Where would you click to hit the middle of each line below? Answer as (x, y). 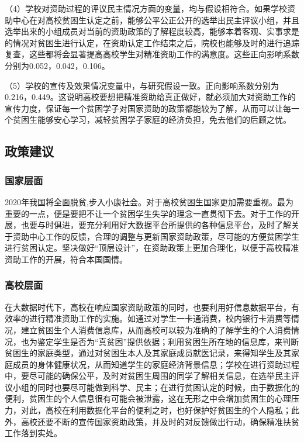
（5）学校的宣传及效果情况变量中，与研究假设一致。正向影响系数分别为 (142, 85)
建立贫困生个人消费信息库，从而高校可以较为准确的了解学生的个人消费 (156, 329)
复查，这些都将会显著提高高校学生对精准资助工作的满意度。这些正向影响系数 (152, 54)
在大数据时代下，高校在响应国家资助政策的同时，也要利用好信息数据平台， (148, 307)
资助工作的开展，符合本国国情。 (66, 259)
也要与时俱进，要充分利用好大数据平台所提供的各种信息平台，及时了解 (156, 225)
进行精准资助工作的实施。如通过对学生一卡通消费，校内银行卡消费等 (160, 318)
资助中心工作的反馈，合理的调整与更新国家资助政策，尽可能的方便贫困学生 (156, 236)
